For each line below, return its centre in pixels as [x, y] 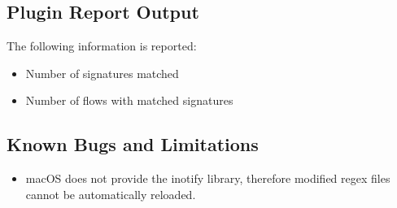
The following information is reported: [102, 46]
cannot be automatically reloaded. [111, 194]
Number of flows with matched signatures [129, 100]
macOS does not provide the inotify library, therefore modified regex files [208, 178]
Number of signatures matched [102, 73]
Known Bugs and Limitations [133, 144]
